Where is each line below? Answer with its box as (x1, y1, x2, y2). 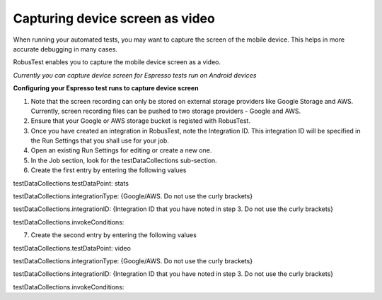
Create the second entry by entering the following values (30, 231, 197, 239)
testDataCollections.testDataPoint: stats (13, 179, 129, 187)
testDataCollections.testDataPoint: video (13, 244, 131, 252)
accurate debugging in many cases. (13, 44, 118, 53)
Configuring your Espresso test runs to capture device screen (13, 84, 199, 92)
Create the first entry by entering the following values (30, 166, 187, 174)
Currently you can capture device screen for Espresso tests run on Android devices (13, 71, 257, 79)
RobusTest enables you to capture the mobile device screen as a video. (13, 58, 221, 66)
